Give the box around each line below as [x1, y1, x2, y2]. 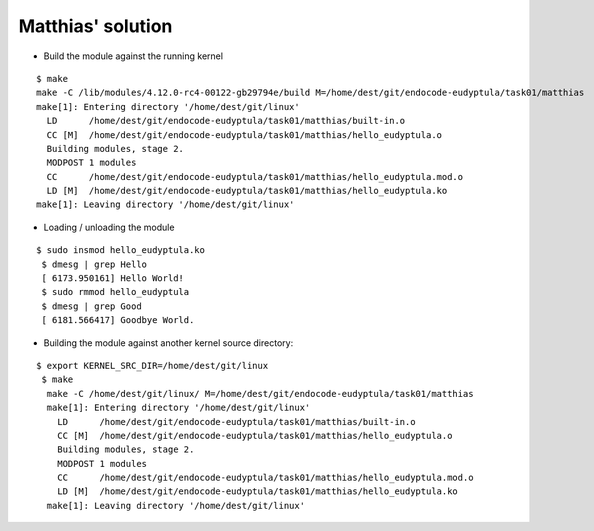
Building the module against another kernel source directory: [43, 336, 294, 349]
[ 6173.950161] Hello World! [41, 273, 185, 284]
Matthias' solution [18, 15, 173, 37]
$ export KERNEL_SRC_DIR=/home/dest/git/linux [36, 360, 269, 371]
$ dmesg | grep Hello [41, 258, 148, 270]
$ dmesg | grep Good [41, 300, 142, 312]
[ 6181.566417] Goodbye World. [41, 315, 195, 326]
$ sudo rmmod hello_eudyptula [41, 286, 190, 298]
